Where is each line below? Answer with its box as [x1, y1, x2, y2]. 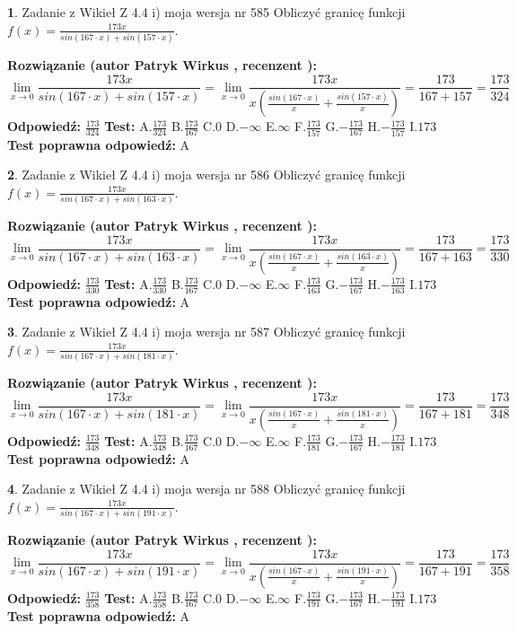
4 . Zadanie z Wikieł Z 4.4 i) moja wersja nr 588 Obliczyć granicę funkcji [7, 479, 406, 498]
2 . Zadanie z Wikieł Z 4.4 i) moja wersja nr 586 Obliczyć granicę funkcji [7, 165, 406, 184]
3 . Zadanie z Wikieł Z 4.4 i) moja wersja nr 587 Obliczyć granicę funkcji [7, 322, 406, 341]
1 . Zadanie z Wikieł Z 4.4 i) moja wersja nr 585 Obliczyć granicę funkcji [7, 3, 406, 21]
